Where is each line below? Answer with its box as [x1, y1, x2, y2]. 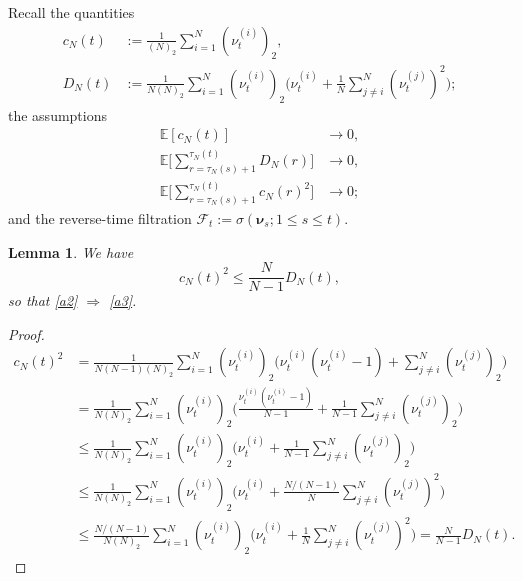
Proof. [8, 323, 45, 344]
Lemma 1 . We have [8, 241, 134, 262]
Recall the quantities [8, 2, 135, 22]
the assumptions [8, 104, 108, 125]
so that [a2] [8, 290, 78, 311]
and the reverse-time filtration [8, 208, 192, 229]
